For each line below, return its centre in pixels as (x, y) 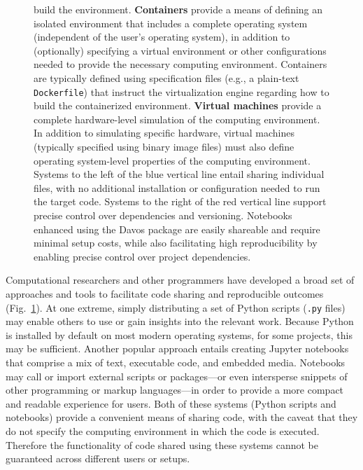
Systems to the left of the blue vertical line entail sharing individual (179, 174)
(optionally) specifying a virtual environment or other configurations (180, 50)
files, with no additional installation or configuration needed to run (177, 187)
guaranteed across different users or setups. (98, 458)
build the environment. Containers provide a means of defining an (178, 9)
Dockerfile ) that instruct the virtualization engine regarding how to (181, 91)
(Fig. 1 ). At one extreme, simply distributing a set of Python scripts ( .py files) (176, 307)
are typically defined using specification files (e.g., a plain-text (166, 77)
